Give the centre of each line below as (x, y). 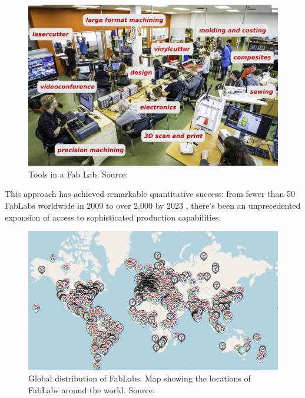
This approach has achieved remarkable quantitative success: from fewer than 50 (150, 194)
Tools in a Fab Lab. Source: (78, 174)
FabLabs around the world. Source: (92, 390)
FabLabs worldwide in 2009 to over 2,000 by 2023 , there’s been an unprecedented (153, 205)
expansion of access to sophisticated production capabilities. (113, 217)
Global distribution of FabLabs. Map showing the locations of (140, 378)
